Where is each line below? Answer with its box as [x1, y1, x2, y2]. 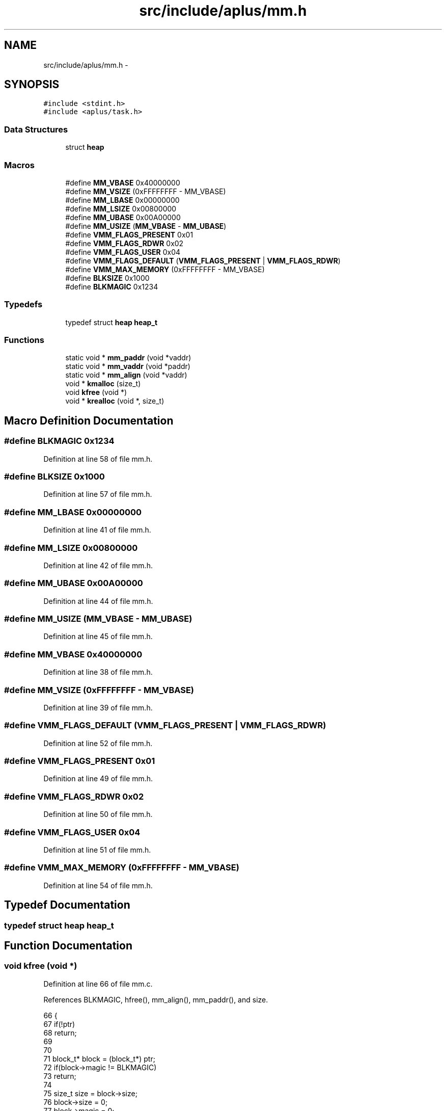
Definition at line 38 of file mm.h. [43, 668, 153, 677]
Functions [4, 335, 44, 346]
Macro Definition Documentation [4, 414, 174, 427]
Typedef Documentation [4, 898, 130, 912]
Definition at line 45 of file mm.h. [43, 632, 153, 641]
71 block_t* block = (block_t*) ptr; [43, 1054, 155, 1063]
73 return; [43, 1071, 76, 1080]
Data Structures [4, 124, 68, 135]
